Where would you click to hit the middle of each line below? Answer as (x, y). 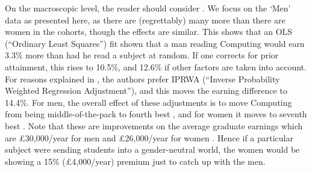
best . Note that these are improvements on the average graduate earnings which (154, 125)
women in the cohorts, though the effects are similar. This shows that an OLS (149, 32)
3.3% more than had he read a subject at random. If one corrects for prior (142, 55)
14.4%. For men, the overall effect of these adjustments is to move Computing (148, 102)
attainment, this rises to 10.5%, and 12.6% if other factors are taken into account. (156, 66)
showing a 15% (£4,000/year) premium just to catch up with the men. (135, 161)
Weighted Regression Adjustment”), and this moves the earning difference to (146, 91)
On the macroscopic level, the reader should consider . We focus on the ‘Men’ (148, 8)
